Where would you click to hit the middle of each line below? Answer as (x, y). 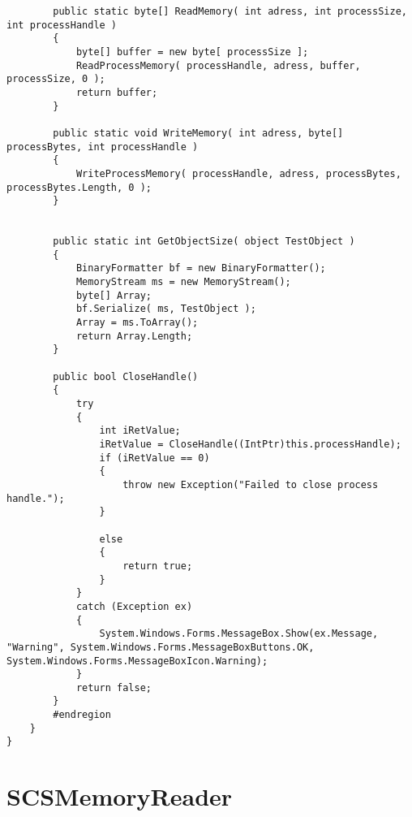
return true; (158, 566)
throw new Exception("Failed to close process (251, 484)
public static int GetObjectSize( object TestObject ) (204, 242)
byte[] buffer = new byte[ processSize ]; (192, 52)
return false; (114, 687)
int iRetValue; (140, 431)
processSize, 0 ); (56, 79)
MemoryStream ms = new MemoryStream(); (183, 282)
